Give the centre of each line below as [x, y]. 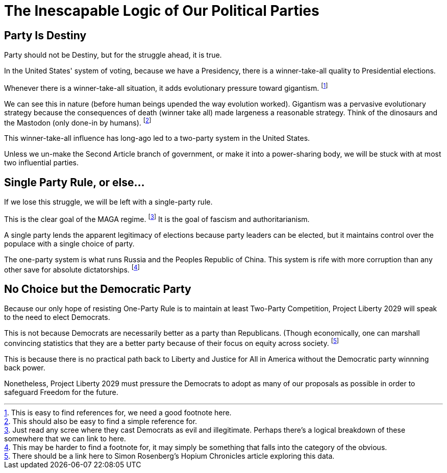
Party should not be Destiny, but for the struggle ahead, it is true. [113, 55]
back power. [25, 368]
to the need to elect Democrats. [57, 317]
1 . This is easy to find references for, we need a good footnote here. [118, 413]
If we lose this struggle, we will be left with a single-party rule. [108, 202]
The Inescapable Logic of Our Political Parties [162, 11]
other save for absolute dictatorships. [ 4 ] [72, 269]
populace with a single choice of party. [69, 243]
